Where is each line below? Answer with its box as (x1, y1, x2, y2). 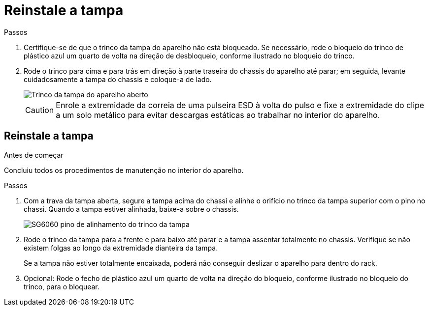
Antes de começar (4, 150, 64, 159)
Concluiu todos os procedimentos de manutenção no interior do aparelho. (4, 166, 244, 174)
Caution (25, 105, 54, 115)
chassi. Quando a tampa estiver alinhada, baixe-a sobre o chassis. (24, 204, 239, 213)
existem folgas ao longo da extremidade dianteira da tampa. (24, 243, 218, 252)
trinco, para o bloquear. (24, 282, 99, 291)
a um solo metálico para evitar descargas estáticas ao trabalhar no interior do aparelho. (56, 110, 380, 120)
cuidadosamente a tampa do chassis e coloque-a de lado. (24, 75, 212, 84)
